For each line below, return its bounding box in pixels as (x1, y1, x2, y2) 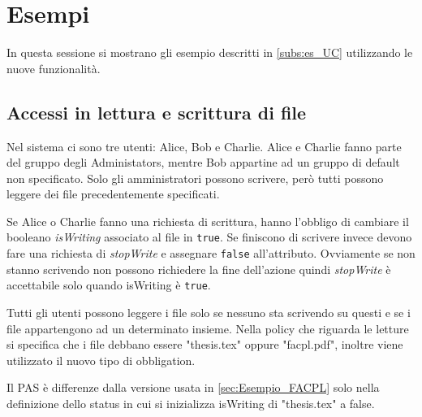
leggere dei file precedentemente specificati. (6, 185, 220, 202)
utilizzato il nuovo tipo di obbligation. (6, 351, 196, 368)
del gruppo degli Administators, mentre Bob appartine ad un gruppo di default (6, 154, 400, 171)
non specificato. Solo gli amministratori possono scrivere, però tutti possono (6, 169, 384, 186)
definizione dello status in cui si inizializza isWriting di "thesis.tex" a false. (6, 395, 375, 412)
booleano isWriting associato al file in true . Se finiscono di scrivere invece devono (6, 228, 412, 245)
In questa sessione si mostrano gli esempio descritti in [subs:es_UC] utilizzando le (6, 44, 413, 61)
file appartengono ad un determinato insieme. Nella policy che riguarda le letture (6, 319, 409, 337)
